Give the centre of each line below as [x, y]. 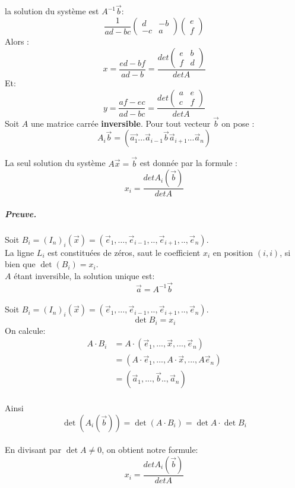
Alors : [17, 41]
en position [233, 252]
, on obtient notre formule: [150, 450]
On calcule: [25, 330]
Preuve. [21, 213]
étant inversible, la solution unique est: [84, 275]
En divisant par [33, 450]
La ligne [20, 252]
